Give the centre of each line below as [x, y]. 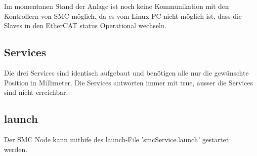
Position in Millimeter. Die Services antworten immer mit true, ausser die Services [128, 82]
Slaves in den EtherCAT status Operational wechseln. [85, 25]
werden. [16, 149]
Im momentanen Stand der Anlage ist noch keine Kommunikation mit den [117, 6]
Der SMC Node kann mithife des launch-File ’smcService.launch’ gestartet [116, 139]
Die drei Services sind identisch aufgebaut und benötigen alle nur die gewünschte [126, 72]
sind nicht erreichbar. [36, 92]
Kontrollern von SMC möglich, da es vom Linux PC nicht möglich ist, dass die [123, 16]
